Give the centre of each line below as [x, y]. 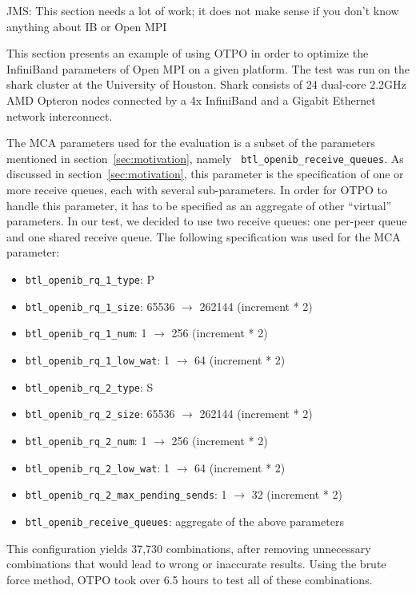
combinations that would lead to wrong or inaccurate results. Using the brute [196, 564]
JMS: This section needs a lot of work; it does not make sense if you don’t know [203, 10]
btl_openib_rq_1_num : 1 [86, 333]
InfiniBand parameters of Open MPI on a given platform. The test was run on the [208, 68]
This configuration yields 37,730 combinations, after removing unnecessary [189, 548]
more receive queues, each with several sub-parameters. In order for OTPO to [197, 189]
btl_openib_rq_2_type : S [89, 386]
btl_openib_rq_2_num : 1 [86, 440]
